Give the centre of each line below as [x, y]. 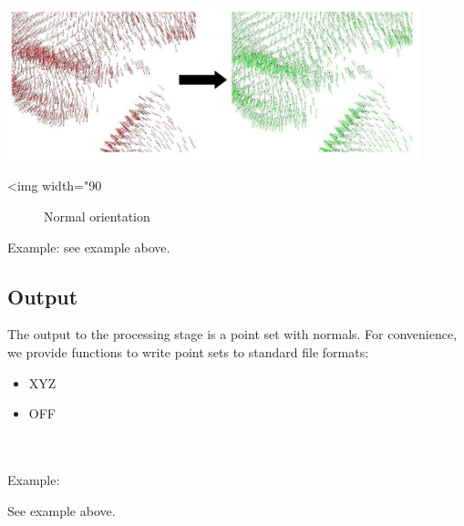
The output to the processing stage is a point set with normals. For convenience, [232, 334]
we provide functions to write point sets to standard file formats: [188, 352]
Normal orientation [97, 217]
